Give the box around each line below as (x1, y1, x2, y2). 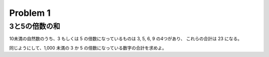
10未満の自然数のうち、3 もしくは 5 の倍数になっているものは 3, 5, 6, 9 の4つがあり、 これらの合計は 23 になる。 (9, 36, 243, 42)
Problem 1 (9, 7, 51, 18)
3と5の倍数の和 (9, 22, 60, 31)
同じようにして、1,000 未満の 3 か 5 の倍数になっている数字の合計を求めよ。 (9, 45, 167, 51)
